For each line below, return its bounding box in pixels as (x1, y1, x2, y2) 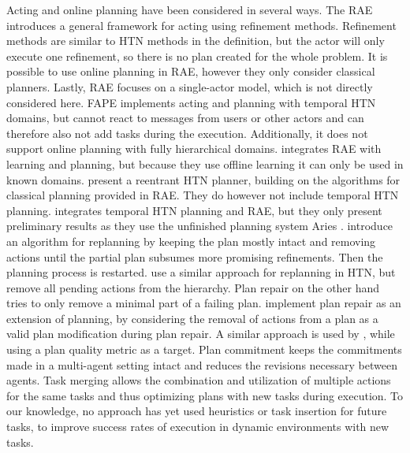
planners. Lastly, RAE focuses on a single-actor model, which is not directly (6, 78, 373, 95)
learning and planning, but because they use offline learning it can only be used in (6, 155, 404, 172)
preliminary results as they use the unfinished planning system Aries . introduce (6, 217, 393, 234)
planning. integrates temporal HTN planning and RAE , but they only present (6, 202, 382, 218)
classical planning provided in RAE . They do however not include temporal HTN (6, 187, 399, 203)
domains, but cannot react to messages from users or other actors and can (6, 110, 364, 126)
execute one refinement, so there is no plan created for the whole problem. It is (6, 47, 388, 64)
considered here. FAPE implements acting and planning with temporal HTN (6, 94, 376, 110)
